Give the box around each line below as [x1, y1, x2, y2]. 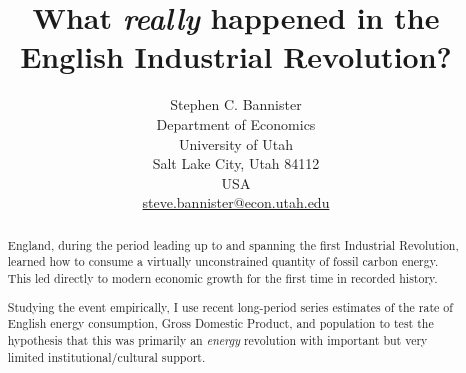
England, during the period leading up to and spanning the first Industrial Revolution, [7, 236, 459, 253]
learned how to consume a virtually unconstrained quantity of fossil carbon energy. [7, 253, 439, 270]
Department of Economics [156, 113, 316, 134]
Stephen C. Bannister [170, 94, 302, 115]
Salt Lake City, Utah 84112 [152, 153, 320, 174]
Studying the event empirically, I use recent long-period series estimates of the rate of [7, 298, 453, 315]
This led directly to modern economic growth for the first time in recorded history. [7, 269, 438, 286]
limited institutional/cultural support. [7, 348, 206, 365]
